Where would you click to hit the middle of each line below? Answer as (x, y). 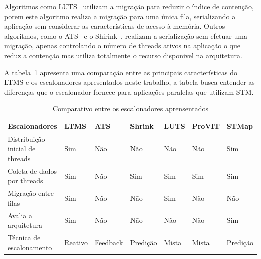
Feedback (109, 242)
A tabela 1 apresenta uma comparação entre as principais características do (121, 72)
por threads (25, 181)
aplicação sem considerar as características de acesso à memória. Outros (115, 26)
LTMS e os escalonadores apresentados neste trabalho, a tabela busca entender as (129, 82)
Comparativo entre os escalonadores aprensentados (130, 108)
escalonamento (30, 247)
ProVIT (206, 125)
